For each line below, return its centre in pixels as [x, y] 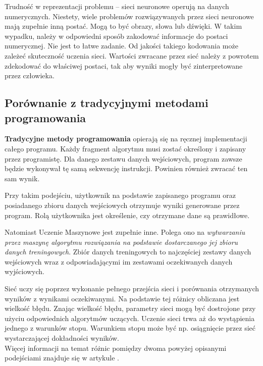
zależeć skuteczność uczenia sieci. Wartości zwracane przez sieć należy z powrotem [132, 55]
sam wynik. [22, 178]
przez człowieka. [30, 75]
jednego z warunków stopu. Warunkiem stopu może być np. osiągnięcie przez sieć [130, 328]
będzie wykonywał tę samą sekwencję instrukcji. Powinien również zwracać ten [126, 168]
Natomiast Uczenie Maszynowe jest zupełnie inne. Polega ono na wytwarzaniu [125, 232]
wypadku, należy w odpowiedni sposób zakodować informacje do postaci [116, 36]
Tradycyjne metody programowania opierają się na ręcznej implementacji [126, 139]
